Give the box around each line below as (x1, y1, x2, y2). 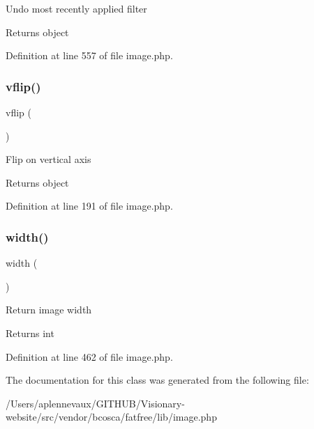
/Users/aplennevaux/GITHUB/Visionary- (6, 396, 185, 410)
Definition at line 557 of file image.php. (6, 48, 173, 63)
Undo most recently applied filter (6, 1, 147, 15)
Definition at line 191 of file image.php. (6, 198, 173, 213)
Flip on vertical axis (6, 152, 91, 166)
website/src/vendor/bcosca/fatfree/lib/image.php (6, 409, 217, 424)
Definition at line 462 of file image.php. (6, 349, 173, 364)
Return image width (6, 302, 92, 317)
